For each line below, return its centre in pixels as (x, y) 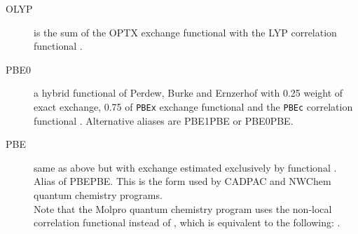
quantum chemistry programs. (98, 195)
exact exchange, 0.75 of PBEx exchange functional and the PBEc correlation (193, 106)
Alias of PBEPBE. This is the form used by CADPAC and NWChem (183, 181)
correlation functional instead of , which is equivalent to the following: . (187, 222)
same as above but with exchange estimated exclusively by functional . (185, 167)
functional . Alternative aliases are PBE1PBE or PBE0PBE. (164, 120)
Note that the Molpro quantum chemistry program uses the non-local (183, 208)
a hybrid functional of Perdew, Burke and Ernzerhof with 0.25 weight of (188, 93)
